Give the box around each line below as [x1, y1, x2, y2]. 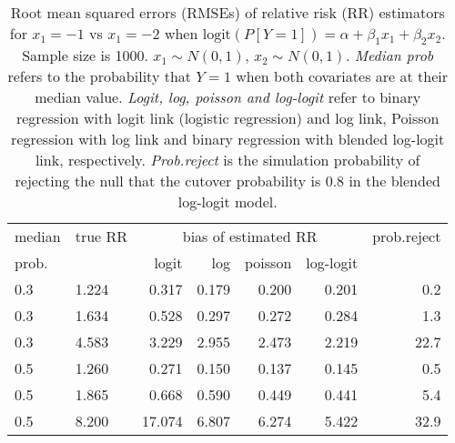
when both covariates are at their [236, 65, 448, 87]
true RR [75, 226, 128, 247]
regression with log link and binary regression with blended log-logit [11, 128, 445, 150]
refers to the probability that [7, 65, 192, 87]
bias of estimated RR [182, 226, 318, 247]
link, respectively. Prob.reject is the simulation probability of [35, 149, 420, 171]
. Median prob [345, 45, 434, 66]
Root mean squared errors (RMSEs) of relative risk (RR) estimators [10, 2, 445, 23]
